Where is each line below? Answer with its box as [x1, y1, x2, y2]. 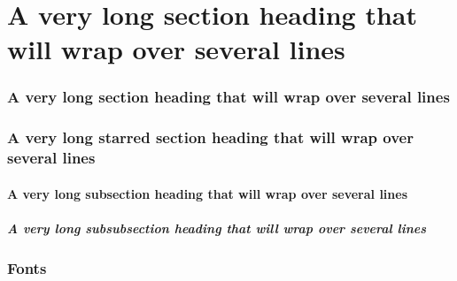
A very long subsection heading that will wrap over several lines [7, 184, 408, 202]
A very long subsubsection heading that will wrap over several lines [7, 218, 427, 237]
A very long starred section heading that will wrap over [7, 126, 414, 148]
